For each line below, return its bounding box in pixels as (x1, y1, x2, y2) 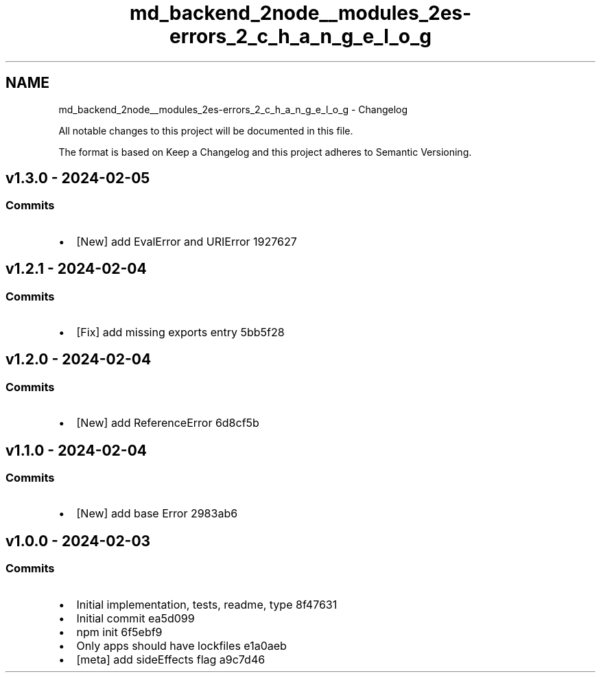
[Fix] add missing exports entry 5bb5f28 (76, 325, 285, 340)
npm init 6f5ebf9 (76, 624, 163, 639)
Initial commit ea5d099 (76, 611, 195, 625)
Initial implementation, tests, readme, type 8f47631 (76, 597, 338, 611)
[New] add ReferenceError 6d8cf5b (76, 416, 259, 430)
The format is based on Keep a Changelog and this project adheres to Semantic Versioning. (58, 145, 472, 158)
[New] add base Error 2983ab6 (76, 506, 238, 521)
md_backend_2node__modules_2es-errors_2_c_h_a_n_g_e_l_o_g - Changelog (58, 103, 408, 115)
